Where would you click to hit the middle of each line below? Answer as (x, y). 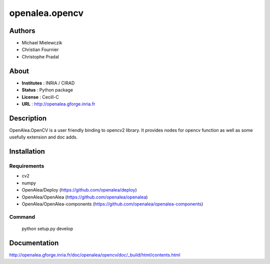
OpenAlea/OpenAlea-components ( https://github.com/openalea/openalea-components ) (112, 204)
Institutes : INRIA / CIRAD (48, 83)
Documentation (34, 243)
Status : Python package (47, 90)
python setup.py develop (47, 228)
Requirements (27, 166)
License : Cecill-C (40, 97)
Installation (27, 152)
